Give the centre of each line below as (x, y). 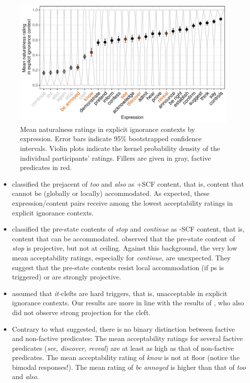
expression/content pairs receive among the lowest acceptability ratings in (122, 202)
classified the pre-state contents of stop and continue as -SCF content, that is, (128, 229)
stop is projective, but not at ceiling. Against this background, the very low (125, 248)
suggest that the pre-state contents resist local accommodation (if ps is (118, 267)
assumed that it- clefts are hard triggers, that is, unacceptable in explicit (120, 293)
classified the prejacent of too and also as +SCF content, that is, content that (128, 183)
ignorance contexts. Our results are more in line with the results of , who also (128, 303)
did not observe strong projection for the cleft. (81, 312)
